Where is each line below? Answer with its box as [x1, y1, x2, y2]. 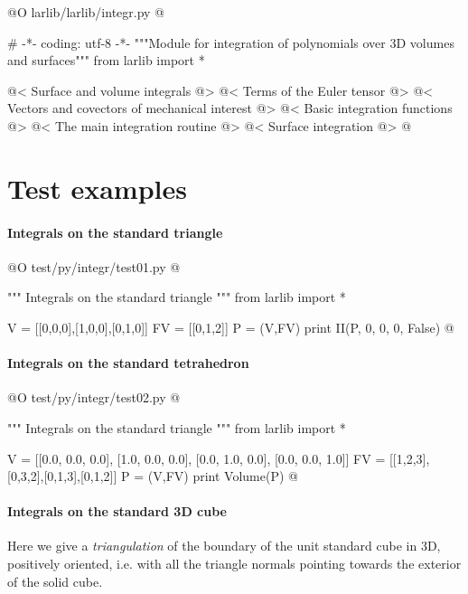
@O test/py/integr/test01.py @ [7, 257, 181, 276]
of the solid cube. [7, 571, 103, 590]
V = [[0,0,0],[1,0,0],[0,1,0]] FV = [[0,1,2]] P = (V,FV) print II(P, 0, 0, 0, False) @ [7, 317, 454, 336]
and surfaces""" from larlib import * [7, 51, 205, 70]
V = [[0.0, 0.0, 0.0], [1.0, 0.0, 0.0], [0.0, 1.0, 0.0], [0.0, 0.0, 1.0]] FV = [7, 448, 386, 467]
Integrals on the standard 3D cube [7, 502, 227, 521]
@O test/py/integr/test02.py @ [7, 388, 181, 407]
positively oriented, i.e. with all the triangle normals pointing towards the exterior [7, 554, 462, 573]
